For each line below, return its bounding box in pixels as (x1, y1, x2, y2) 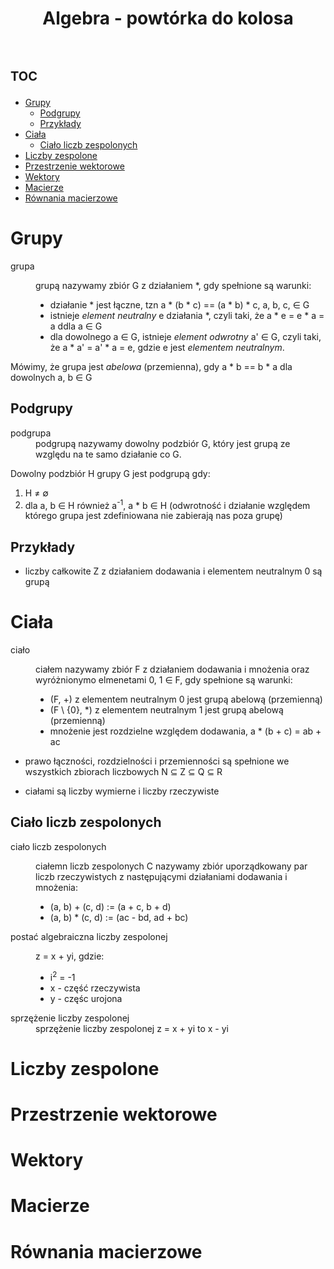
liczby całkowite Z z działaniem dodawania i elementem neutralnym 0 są (24, 565, 323, 577)
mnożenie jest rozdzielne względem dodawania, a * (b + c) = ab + (49, 725, 322, 737)
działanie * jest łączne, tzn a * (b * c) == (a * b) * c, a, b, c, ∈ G (49, 298, 310, 311)
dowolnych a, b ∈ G (10, 371, 93, 383)
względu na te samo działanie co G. (35, 448, 182, 460)
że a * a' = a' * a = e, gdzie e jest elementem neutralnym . (49, 341, 285, 353)
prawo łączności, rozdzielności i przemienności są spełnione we (24, 755, 290, 767)
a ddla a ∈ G (49, 320, 103, 332)
